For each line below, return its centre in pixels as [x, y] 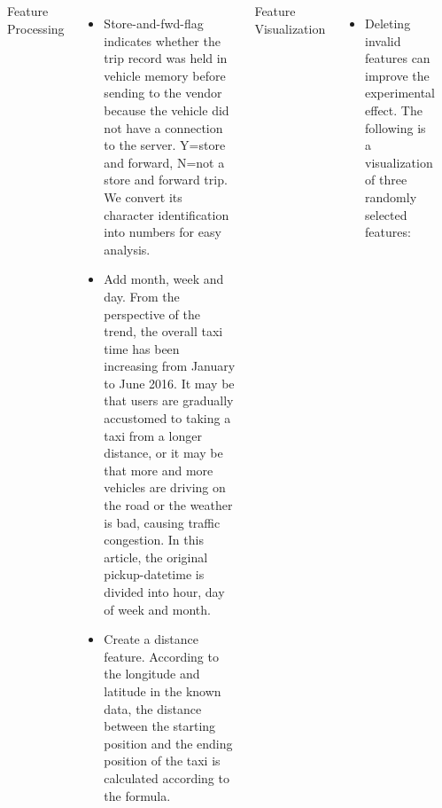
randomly [391, 196]
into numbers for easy [163, 232]
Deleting [388, 23]
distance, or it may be [163, 453]
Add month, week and [164, 279]
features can [398, 58]
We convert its [143, 196]
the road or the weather [168, 505]
